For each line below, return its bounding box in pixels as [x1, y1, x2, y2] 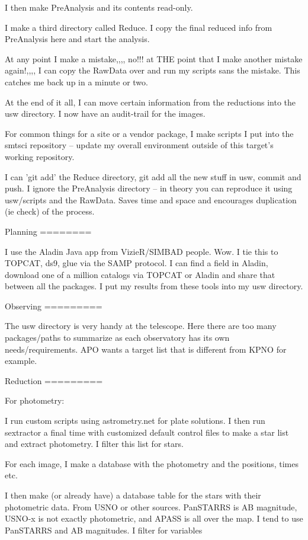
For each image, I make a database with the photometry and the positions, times [5, 457, 299, 469]
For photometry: [5, 394, 65, 407]
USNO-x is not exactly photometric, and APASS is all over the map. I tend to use [5, 512, 303, 525]
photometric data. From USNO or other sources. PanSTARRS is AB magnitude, [5, 500, 297, 513]
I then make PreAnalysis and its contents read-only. [5, 1, 193, 13]
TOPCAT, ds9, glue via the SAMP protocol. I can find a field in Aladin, [5, 257, 268, 269]
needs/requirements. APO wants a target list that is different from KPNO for [5, 343, 287, 355]
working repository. [5, 150, 75, 162]
